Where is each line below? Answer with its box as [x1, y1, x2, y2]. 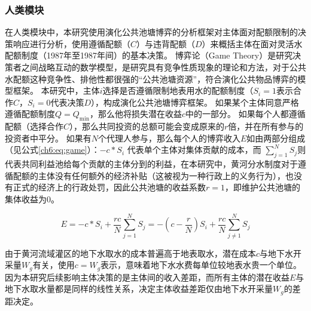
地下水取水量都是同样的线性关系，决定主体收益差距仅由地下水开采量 [5, 282, 273, 295]
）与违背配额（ [136, 37, 196, 50]
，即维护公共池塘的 [224, 181, 300, 193]
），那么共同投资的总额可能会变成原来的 [69, 120, 225, 133]
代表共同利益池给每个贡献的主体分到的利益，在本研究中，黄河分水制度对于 [5, 158, 298, 170]
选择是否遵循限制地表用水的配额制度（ [102, 84, 254, 97]
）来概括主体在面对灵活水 [202, 37, 303, 50]
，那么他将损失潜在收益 [89, 107, 182, 120]
